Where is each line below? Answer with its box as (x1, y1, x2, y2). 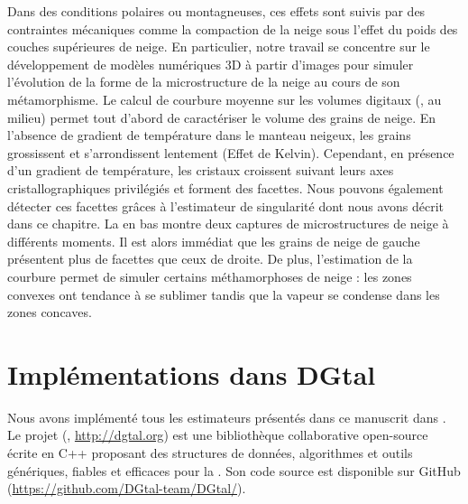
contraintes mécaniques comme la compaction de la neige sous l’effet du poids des (7, 19, 458, 38)
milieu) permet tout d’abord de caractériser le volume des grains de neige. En (7, 107, 436, 126)
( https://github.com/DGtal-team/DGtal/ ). (7, 479, 246, 498)
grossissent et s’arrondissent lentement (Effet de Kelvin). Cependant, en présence (7, 143, 454, 162)
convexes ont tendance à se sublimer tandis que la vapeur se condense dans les (7, 285, 440, 303)
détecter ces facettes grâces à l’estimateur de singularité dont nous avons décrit (7, 196, 445, 215)
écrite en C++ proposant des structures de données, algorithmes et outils (7, 443, 413, 462)
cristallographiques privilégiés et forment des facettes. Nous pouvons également (7, 178, 444, 197)
